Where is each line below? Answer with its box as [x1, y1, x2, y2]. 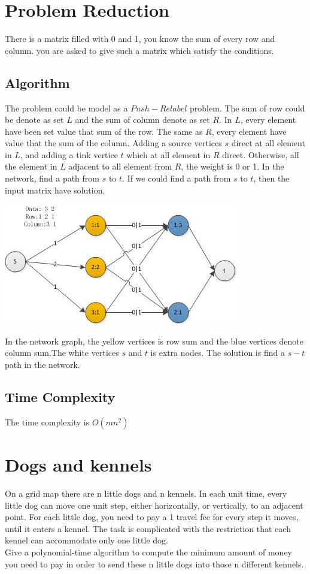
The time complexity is [5, 415, 90, 428]
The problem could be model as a [5, 101, 128, 114]
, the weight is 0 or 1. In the [181, 160, 284, 173]
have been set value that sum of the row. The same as [5, 125, 203, 137]
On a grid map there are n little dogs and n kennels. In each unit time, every [5, 487, 287, 499]
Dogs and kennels [5, 452, 152, 477]
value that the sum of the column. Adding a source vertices [5, 137, 222, 149]
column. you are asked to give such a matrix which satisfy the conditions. [5, 44, 274, 56]
